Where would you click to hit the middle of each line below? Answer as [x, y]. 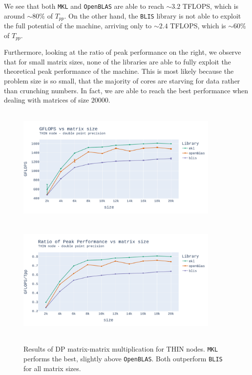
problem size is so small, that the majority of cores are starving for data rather [122, 80]
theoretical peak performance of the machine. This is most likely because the [119, 71]
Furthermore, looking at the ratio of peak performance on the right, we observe [123, 52]
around [14, 15]
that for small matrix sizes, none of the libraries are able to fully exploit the [117, 61]
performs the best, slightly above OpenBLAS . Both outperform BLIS [123, 359]
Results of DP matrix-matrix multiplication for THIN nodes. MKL [121, 349]
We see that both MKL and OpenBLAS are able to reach [84, 6]
